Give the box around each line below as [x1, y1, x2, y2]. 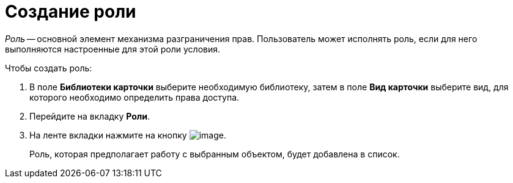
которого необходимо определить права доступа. [29, 91, 240, 102]
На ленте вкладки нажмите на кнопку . [29, 129, 226, 140]
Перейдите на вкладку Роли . [29, 110, 150, 121]
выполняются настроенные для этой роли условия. [5, 43, 221, 54]
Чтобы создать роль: [5, 62, 92, 73]
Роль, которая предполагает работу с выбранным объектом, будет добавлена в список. [29, 148, 400, 159]
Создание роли [5, 1, 136, 22]
